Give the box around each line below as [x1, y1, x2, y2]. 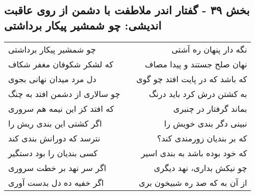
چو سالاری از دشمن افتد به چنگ [8, 87, 120, 100]
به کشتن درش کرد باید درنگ [149, 87, 247, 100]
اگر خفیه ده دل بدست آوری [8, 176, 104, 188]
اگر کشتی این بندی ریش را [8, 117, 102, 129]
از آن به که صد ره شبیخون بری [139, 176, 247, 188]
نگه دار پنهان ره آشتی [171, 43, 247, 55]
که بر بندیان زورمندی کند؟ [157, 132, 247, 144]
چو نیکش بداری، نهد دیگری [154, 161, 247, 174]
